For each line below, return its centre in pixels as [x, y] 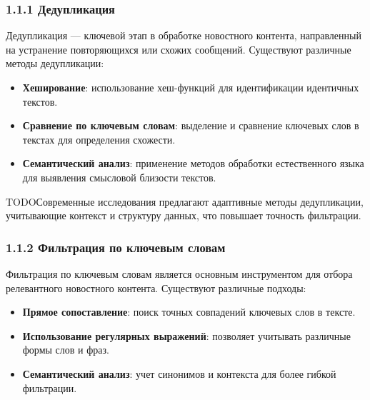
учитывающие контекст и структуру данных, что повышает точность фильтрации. [184, 215]
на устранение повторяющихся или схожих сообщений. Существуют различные [179, 49]
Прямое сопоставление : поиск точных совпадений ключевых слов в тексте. [189, 312]
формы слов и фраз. [66, 350]
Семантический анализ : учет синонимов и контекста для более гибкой [179, 373]
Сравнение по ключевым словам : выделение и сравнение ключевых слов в [191, 125]
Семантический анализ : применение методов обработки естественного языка [193, 163]
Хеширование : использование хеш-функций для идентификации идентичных [191, 87]
